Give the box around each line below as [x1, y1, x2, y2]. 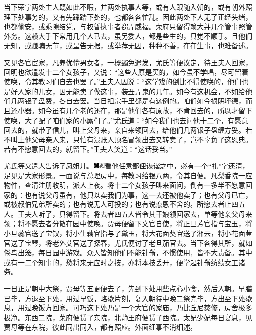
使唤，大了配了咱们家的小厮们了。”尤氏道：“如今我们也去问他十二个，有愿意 [4, 115, 249, 125]
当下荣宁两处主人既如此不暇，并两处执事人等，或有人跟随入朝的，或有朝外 [4, 2, 245, 12]
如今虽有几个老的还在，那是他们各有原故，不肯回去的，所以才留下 [38, 105, 252, 115]
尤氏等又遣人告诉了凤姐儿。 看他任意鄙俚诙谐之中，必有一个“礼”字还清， [4, 160, 249, 170]
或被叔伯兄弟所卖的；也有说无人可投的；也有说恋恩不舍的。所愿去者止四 [4, 199, 238, 209]
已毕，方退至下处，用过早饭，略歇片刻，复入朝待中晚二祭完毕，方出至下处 [4, 293, 245, 303]
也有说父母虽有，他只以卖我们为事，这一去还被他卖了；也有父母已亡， [24, 189, 252, 200]
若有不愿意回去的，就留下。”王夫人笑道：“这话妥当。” [4, 144, 172, 154]
